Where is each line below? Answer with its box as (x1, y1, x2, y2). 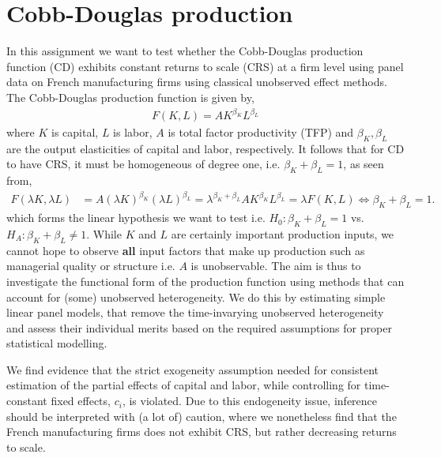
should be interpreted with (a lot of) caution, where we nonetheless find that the (6, 407, 397, 424)
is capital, (51, 124, 99, 141)
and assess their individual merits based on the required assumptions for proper (6, 319, 392, 336)
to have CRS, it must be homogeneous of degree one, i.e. (6, 156, 281, 172)
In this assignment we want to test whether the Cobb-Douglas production (6, 43, 364, 59)
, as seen (343, 156, 384, 172)
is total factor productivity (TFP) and (168, 124, 354, 141)
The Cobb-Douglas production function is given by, (6, 88, 254, 105)
